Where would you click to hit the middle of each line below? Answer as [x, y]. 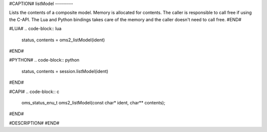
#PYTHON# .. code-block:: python [44, 60]
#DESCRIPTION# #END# [34, 123]
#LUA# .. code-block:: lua [35, 29]
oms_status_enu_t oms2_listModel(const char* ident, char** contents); [93, 102]
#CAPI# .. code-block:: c [34, 92]
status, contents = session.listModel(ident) [65, 71]
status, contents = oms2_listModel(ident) [63, 40]
